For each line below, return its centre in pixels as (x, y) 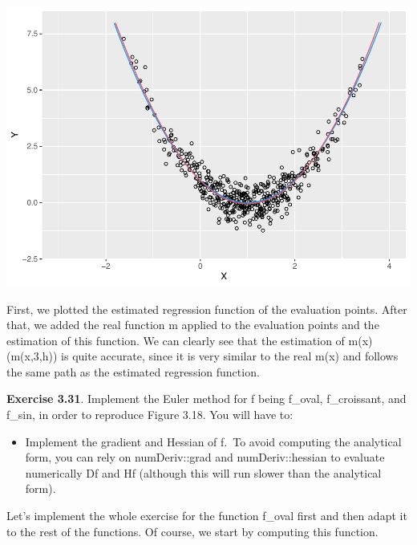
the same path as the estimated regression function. (133, 371)
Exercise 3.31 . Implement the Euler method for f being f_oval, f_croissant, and (206, 399)
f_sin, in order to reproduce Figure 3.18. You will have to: (150, 415)
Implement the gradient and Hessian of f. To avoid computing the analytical (213, 441)
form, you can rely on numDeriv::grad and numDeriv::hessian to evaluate (205, 457)
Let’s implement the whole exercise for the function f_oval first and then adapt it (207, 516)
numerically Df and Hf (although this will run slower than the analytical (203, 472)
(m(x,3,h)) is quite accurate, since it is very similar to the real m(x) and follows (202, 356)
